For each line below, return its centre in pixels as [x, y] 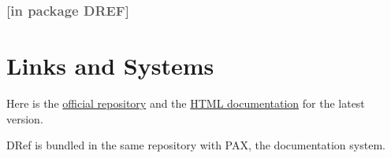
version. [25, 118]
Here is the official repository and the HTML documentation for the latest [186, 103]
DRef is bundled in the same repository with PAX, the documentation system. [196, 145]
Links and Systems [110, 66]
